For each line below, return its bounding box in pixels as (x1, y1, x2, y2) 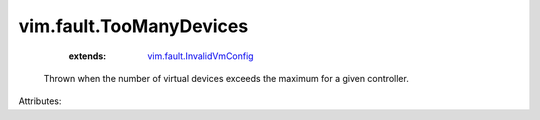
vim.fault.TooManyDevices (18, 15, 249, 37)
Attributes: (18, 95, 62, 107)
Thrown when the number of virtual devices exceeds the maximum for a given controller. (43, 72, 409, 84)
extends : (68, 50, 107, 62)
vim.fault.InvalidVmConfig (147, 50, 254, 62)
